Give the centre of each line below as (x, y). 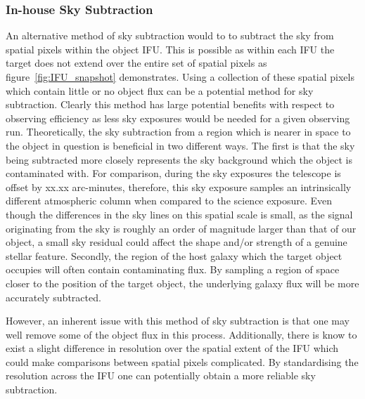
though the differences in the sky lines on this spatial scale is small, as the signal (179, 214)
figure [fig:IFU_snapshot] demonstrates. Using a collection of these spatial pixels (180, 77)
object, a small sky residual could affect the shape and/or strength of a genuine (177, 242)
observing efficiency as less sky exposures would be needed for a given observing (178, 118)
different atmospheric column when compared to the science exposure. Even (169, 201)
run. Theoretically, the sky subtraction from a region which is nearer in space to (178, 132)
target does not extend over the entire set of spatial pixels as (136, 63)
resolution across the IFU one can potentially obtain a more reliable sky (161, 375)
